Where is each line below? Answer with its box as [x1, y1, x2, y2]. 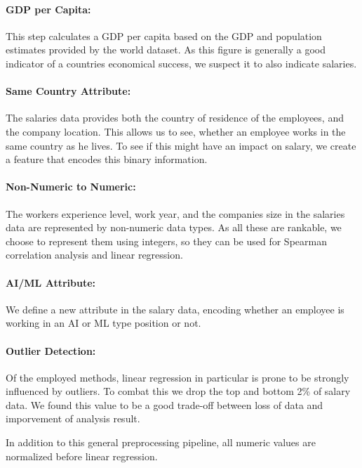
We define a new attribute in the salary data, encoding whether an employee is [6, 301, 344, 316]
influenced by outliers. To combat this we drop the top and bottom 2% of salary [6, 384, 351, 398]
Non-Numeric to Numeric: [6, 179, 136, 194]
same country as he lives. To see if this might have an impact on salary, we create [6, 138, 356, 152]
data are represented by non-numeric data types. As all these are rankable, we [6, 220, 342, 235]
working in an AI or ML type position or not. [6, 316, 201, 330]
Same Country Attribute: [6, 84, 131, 98]
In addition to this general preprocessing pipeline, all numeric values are [6, 435, 316, 450]
